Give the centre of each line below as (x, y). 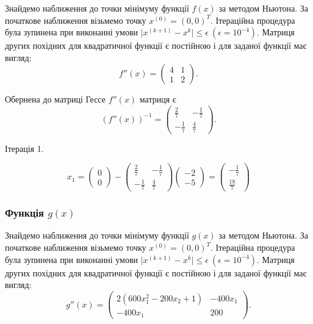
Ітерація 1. (24, 148)
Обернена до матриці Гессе (55, 99)
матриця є (158, 99)
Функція (24, 213)
